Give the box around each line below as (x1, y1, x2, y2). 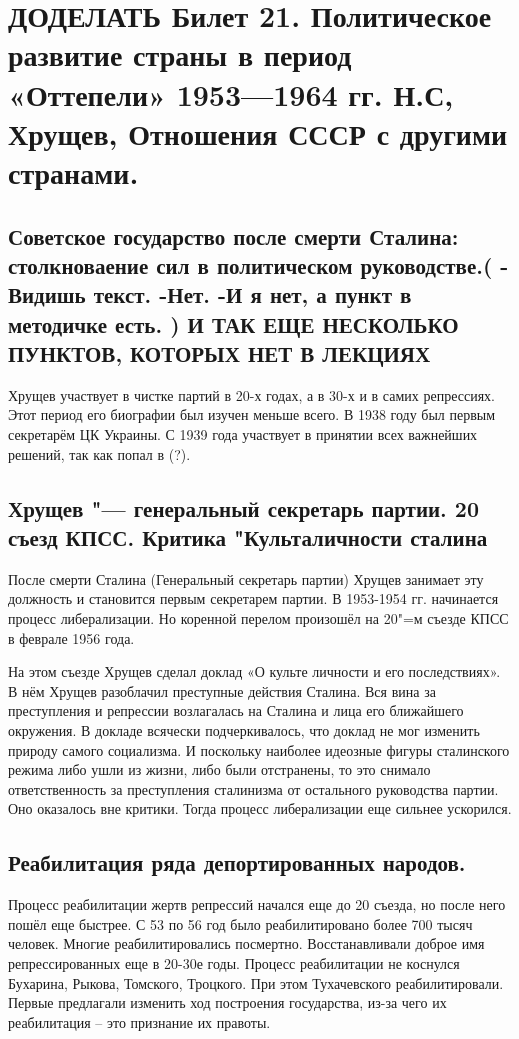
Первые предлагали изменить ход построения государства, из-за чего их (8, 992, 447, 1013)
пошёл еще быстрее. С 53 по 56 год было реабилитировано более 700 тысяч (8, 913, 473, 934)
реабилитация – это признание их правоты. (8, 1011, 271, 1032)
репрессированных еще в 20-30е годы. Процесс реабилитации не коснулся (8, 952, 460, 973)
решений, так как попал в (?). (8, 443, 191, 464)
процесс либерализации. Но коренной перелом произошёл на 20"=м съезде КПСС (8, 608, 509, 629)
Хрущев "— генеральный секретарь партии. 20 (8, 492, 479, 523)
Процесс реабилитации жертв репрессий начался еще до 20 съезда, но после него (8, 894, 506, 915)
